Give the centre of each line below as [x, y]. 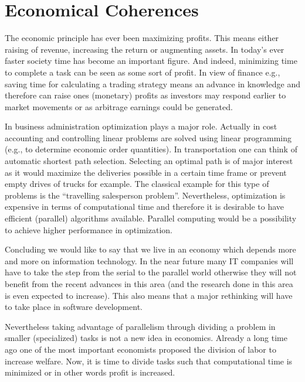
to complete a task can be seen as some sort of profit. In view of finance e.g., [143, 72]
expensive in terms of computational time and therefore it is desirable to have [145, 207]
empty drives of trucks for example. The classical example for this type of [137, 184]
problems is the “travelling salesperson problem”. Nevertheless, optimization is [145, 195]
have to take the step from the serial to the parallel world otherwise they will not [151, 272]
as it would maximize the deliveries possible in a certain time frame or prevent [146, 172]
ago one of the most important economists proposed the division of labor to [140, 349]
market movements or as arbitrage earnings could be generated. [119, 106]
